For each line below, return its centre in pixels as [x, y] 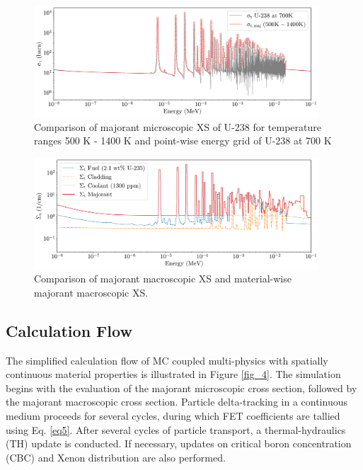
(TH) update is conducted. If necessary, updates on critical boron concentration [179, 443]
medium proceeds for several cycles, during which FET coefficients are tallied [173, 416]
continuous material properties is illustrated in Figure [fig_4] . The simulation [173, 374]
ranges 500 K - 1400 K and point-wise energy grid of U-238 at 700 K [183, 141]
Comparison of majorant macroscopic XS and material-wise [163, 279]
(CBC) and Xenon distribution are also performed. [116, 457]
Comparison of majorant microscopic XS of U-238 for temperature [178, 126]
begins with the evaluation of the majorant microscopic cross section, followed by [181, 388]
